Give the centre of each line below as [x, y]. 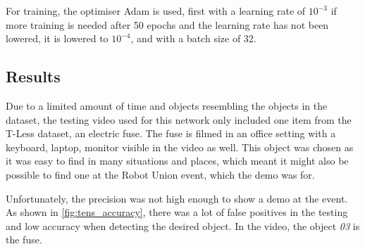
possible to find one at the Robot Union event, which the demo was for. [160, 174]
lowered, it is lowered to [57, 38]
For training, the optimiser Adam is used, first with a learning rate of [156, 11]
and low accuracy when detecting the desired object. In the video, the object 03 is [183, 225]
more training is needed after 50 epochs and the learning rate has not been [167, 24]
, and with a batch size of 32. [193, 38]
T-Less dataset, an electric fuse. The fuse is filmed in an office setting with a [171, 133]
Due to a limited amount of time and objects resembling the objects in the [167, 105]
